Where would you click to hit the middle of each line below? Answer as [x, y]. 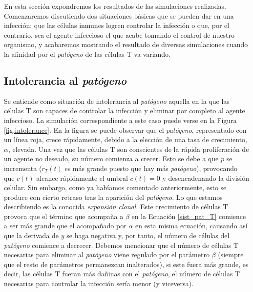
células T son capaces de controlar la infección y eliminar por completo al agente [125, 110]
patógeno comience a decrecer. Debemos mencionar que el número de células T [121, 245]
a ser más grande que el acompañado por [65, 226]
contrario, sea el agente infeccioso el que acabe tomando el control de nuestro [119, 35]
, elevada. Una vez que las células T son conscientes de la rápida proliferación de [128, 149]
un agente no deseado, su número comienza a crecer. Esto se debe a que [111, 158]
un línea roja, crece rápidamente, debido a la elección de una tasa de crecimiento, [126, 139]
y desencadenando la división [206, 178]
